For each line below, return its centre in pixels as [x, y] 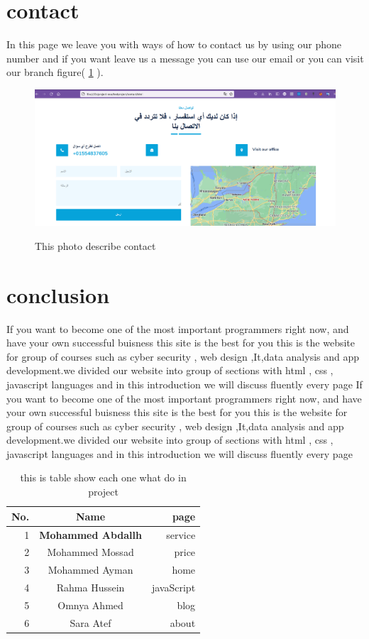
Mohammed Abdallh [90, 534]
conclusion [58, 294]
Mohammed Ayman [90, 570]
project [103, 492]
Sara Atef [90, 622]
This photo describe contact [95, 245]
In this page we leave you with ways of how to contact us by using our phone [174, 44]
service [181, 534]
